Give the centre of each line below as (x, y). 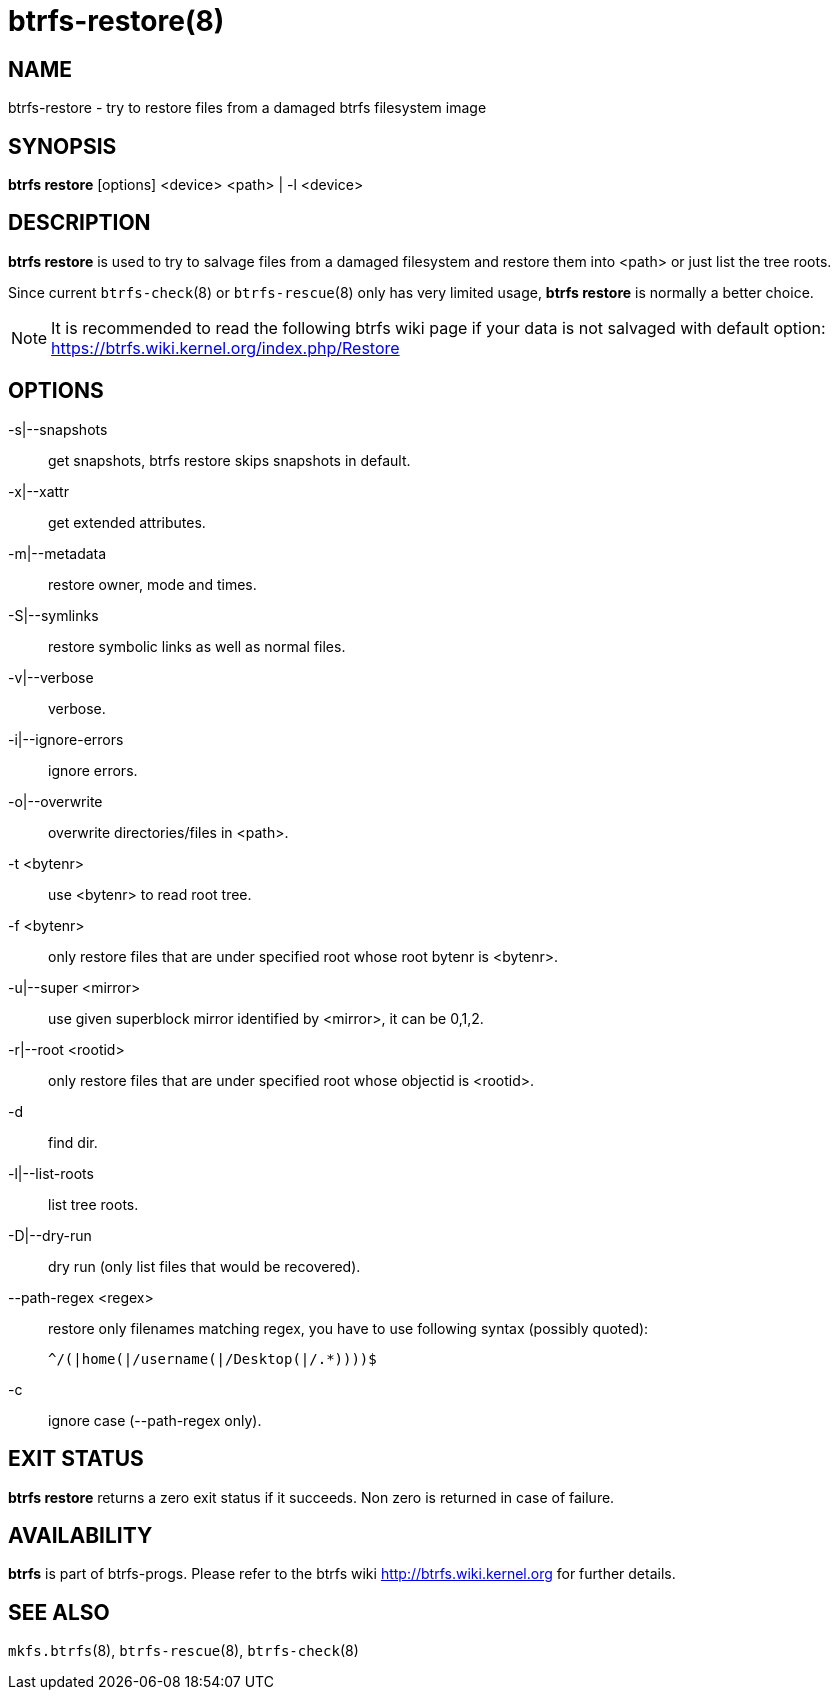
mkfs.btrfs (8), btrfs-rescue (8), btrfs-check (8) (183, 1651)
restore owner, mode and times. (152, 584)
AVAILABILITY (80, 1535)
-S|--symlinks (53, 615)
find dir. (73, 1142)
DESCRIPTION (79, 223)
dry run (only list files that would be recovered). (204, 1266)
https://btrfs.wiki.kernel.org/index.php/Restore (225, 347)
